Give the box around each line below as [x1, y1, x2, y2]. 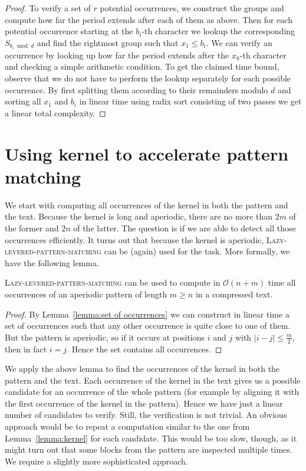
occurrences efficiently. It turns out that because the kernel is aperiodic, [5, 233, 264, 246]
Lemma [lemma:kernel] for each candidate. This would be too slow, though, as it [5, 431, 297, 444]
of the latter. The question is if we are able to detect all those [73, 221, 296, 234]
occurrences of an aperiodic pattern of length [5, 287, 167, 300]
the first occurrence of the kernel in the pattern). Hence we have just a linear [5, 397, 283, 409]
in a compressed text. [195, 287, 273, 300]
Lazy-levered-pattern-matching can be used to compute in [5, 276, 221, 289]
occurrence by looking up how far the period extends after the [5, 48, 229, 61]
